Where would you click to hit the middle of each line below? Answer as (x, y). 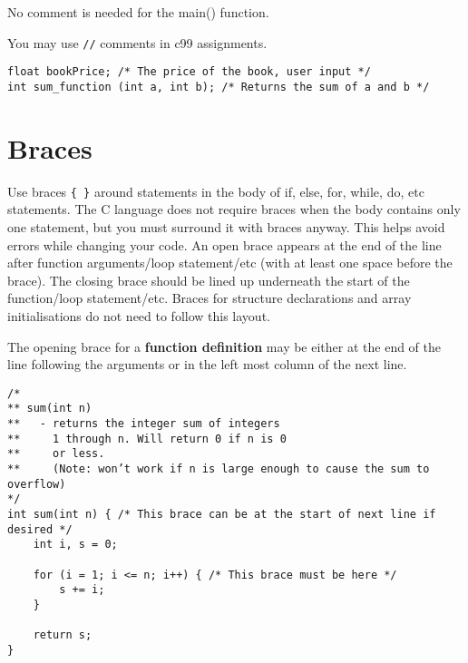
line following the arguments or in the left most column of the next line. (207, 364)
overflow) (37, 484)
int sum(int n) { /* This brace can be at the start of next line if (222, 514)
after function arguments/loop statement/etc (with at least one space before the (230, 263)
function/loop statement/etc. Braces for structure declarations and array (210, 298)
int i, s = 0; (75, 545)
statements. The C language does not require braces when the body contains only (234, 209)
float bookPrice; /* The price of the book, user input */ (189, 72)
